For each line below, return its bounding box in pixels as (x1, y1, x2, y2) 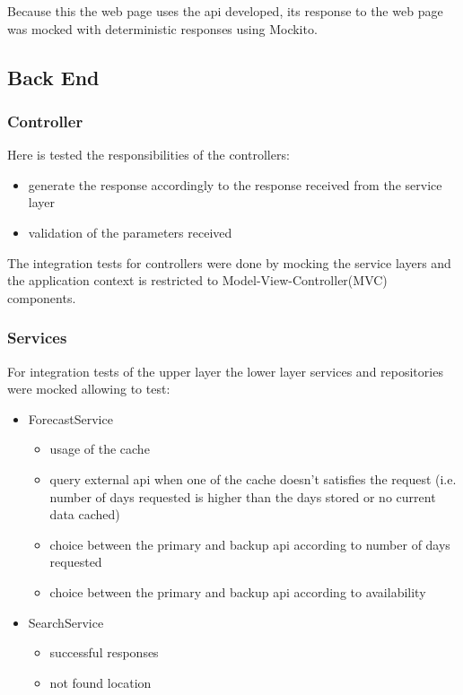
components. (7, 288, 76, 307)
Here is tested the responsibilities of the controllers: (7, 145, 290, 164)
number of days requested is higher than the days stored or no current (49, 487, 436, 506)
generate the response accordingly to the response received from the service (28, 175, 442, 194)
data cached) (49, 505, 120, 524)
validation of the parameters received (28, 222, 232, 241)
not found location (49, 673, 152, 691)
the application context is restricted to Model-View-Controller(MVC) (7, 271, 388, 290)
